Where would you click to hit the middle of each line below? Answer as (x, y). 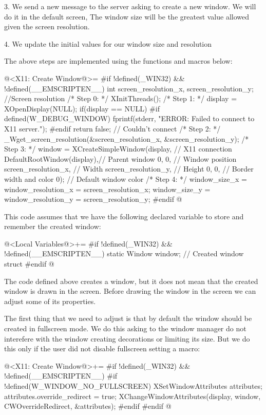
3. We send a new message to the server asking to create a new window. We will (130, 6)
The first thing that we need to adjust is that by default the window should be (128, 318)
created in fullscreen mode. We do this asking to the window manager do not (125, 328)
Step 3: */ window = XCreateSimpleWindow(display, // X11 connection (118, 149)
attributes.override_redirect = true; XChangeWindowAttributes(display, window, (132, 396)
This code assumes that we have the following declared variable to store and (124, 216)
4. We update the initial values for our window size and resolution (108, 43)
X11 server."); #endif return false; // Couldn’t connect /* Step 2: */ (112, 128)
